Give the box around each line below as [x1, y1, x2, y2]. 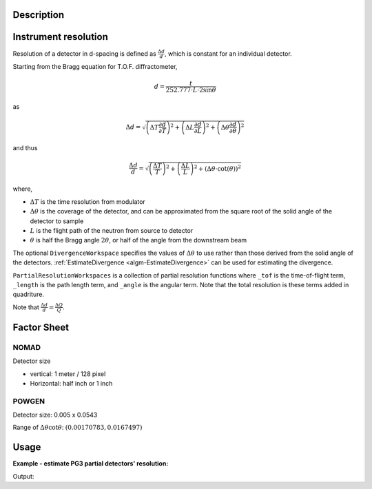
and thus [12, 143, 38, 152]
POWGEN [12, 396, 45, 406]
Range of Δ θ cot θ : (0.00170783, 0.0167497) [12, 424, 143, 432]
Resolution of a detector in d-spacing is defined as [12, 49, 156, 58]
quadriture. [12, 290, 45, 299]
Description [12, 9, 65, 21]
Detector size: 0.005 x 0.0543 [12, 410, 98, 419]
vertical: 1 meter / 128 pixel [30, 369, 106, 378]
